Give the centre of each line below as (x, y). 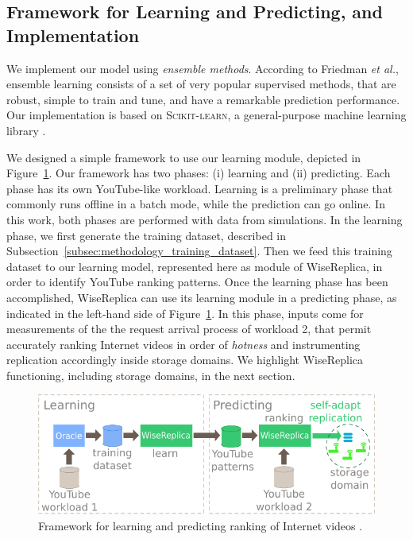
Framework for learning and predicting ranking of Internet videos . (201, 525)
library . (26, 130)
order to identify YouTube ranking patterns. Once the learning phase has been (197, 282)
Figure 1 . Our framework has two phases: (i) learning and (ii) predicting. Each (199, 173)
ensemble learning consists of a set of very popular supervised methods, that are (201, 84)
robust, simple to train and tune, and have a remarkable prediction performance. (203, 99)
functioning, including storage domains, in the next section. (151, 375)
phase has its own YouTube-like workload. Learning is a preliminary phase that (200, 188)
